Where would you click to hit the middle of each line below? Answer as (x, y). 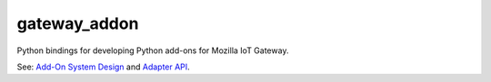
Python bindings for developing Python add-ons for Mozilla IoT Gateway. (153, 50)
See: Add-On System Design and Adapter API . (103, 67)
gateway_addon (78, 23)
